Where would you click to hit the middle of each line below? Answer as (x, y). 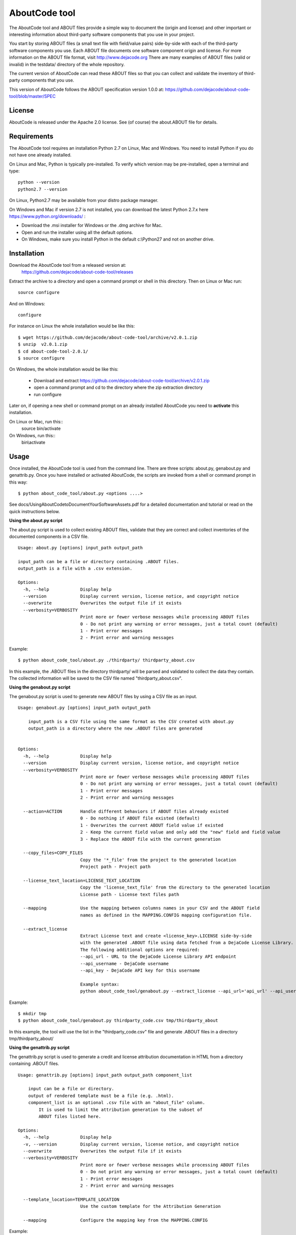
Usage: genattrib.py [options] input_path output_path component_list (105, 1075)
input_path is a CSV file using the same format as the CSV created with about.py (131, 721)
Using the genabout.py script (40, 687)
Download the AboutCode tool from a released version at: (68, 265)
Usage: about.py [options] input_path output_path (80, 548)
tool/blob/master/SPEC (33, 96)
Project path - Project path (115, 867)
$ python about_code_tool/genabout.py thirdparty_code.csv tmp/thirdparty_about (118, 1021)
